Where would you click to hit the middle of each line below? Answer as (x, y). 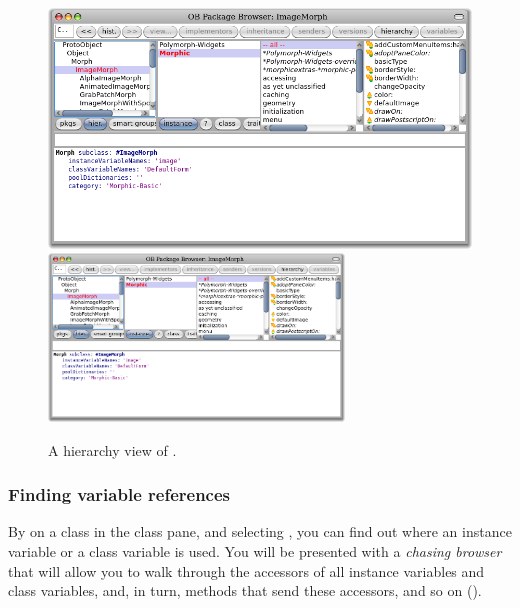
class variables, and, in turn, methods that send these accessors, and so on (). (245, 590)
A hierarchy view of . (112, 449)
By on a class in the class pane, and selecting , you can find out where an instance (260, 531)
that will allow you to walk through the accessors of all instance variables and (246, 570)
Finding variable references (119, 494)
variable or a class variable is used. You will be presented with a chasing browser (255, 551)
